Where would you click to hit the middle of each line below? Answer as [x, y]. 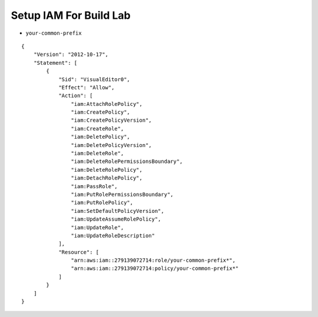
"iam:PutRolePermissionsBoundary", [122, 194]
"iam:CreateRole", [97, 129]
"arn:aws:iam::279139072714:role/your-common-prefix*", [153, 261]
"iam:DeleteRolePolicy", [107, 170]
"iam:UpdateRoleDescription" [113, 236]
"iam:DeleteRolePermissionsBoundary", [127, 161]
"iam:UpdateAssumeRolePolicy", [116, 219]
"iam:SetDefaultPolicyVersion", [117, 211]
